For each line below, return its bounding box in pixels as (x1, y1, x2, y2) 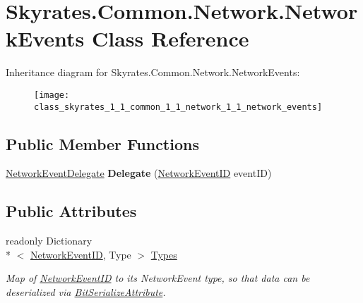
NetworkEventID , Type (30, 247, 131, 261)
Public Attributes (6, 200, 137, 222)
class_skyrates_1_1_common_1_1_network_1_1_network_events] (34, 101, 323, 112)
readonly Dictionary (6, 233, 93, 248)
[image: (34, 89, 70, 100)
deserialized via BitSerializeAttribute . (6, 285, 166, 299)
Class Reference (91, 24, 249, 53)
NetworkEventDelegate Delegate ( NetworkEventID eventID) (6, 166, 272, 180)
